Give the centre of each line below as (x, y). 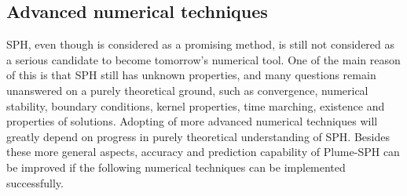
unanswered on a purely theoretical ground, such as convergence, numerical (187, 90)
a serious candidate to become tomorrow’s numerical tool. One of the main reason (203, 59)
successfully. (35, 182)
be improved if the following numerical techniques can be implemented (176, 167)
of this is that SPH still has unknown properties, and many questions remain (191, 75)
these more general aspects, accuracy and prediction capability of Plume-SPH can (203, 152)
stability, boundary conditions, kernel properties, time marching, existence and (196, 105)
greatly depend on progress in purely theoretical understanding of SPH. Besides (198, 136)
